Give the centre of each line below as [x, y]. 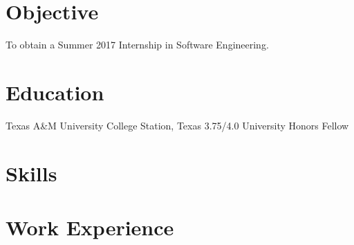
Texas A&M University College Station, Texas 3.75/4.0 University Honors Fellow [177, 125]
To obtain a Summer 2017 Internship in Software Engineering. [137, 45]
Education [55, 92]
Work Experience [90, 227]
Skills [31, 173]
